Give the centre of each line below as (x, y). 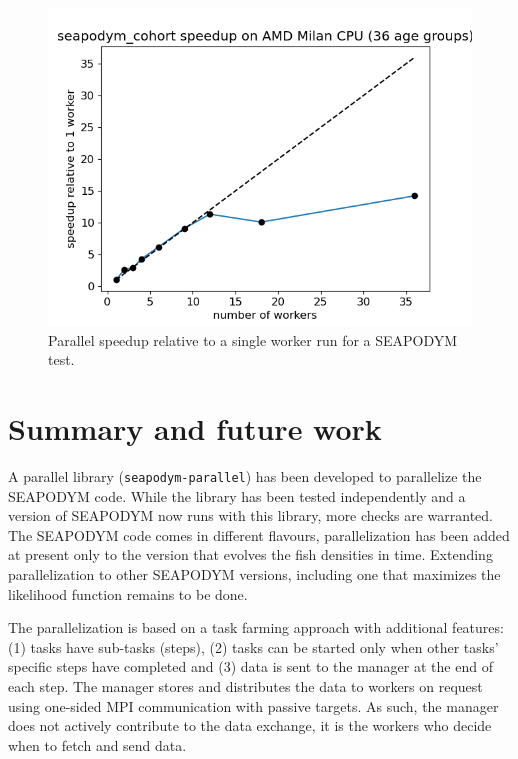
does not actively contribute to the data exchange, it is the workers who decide (250, 725)
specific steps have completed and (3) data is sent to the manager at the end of (250, 666)
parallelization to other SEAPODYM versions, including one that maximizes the (254, 573)
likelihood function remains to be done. (128, 593)
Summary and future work (195, 427)
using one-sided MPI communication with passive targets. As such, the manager (253, 705)
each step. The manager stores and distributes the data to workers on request (245, 685)
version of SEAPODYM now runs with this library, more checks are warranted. (250, 515)
